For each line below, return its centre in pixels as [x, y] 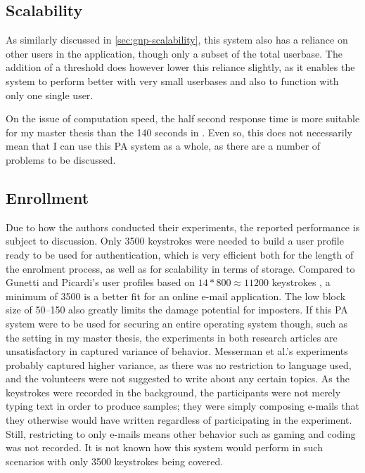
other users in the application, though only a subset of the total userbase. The [174, 53]
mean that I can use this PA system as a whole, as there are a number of [163, 146]
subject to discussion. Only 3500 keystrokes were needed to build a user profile [175, 241]
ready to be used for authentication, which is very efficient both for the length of [180, 254]
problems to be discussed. [61, 159]
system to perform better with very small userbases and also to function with [172, 80]
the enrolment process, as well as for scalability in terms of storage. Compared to [180, 268]
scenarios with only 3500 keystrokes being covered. [115, 461]
